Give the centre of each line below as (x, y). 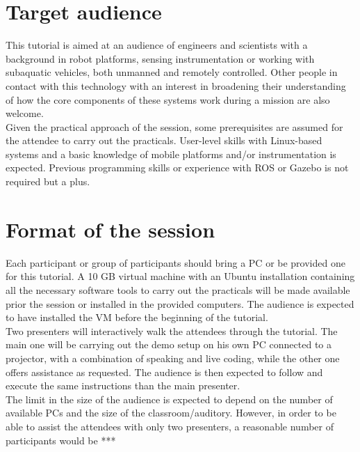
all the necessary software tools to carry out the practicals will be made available (178, 289)
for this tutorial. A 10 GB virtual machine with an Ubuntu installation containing (180, 276)
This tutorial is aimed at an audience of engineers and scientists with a (157, 45)
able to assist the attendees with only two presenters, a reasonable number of (170, 426)
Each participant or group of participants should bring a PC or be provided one (175, 262)
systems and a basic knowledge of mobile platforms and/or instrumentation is (171, 154)
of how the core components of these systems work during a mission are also (168, 99)
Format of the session (111, 229)
